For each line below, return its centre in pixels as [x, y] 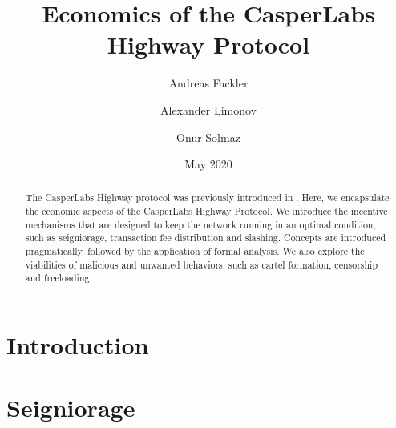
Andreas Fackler [208, 83]
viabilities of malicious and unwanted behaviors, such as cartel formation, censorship [202, 264]
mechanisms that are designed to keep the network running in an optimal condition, [200, 224]
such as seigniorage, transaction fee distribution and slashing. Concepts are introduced [206, 238]
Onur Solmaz [208, 137]
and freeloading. [59, 278]
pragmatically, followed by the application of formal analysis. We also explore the [195, 251]
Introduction [78, 345]
